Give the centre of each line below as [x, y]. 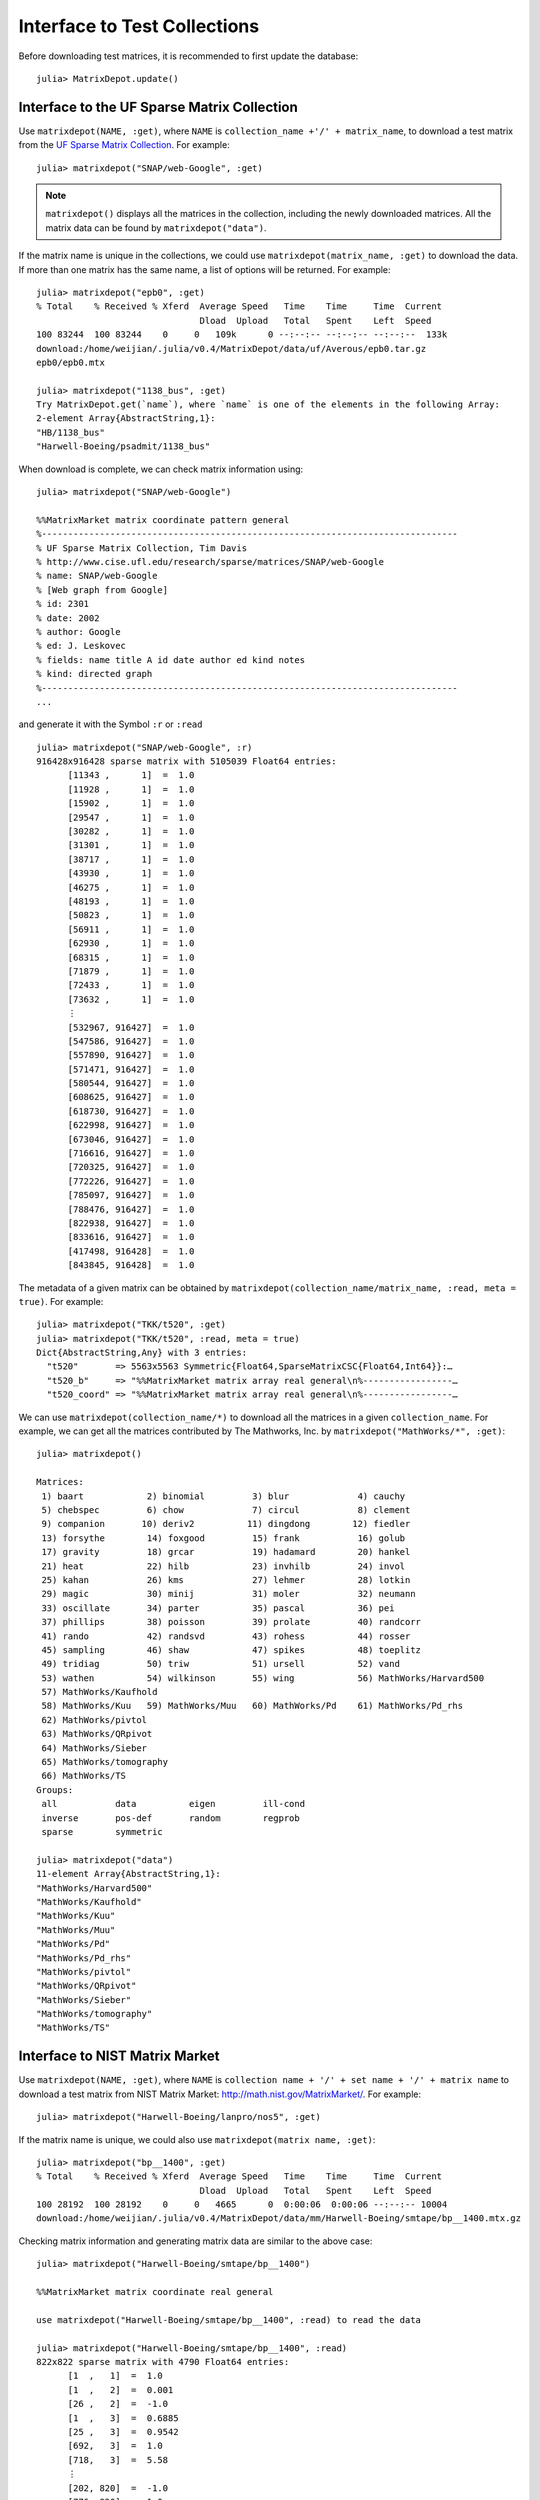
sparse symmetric [102, 1831]
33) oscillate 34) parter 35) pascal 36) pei [218, 1608]
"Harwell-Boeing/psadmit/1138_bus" [123, 446]
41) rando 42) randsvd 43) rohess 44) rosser [226, 1636]
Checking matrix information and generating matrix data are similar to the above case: [195, 2241]
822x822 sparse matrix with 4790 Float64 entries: [163, 2361]
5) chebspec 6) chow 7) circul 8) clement [226, 1510]
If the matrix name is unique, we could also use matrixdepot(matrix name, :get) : [197, 2139]
